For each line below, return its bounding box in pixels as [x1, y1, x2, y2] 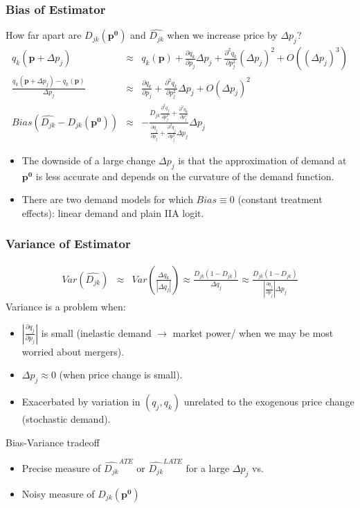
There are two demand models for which [21, 192, 193, 207]
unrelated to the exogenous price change [183, 394, 354, 409]
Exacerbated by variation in [21, 394, 141, 409]
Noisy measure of [21, 486, 95, 500]
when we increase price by [167, 28, 278, 42]
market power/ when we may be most [172, 325, 334, 340]
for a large [186, 460, 230, 475]
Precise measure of [21, 460, 101, 475]
